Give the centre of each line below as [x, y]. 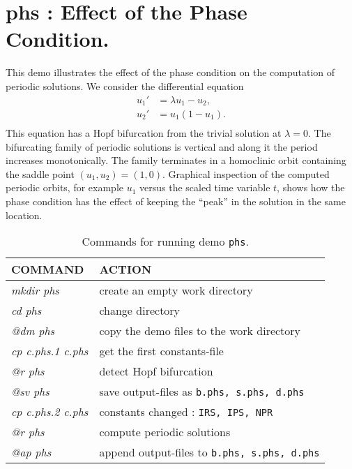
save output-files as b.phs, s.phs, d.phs [202, 392]
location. [24, 215]
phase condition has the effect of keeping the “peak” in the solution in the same [176, 201]
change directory [140, 311]
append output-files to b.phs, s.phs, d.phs [209, 452]
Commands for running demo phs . [165, 241]
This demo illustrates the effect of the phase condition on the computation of [170, 72]
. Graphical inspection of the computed [246, 173]
